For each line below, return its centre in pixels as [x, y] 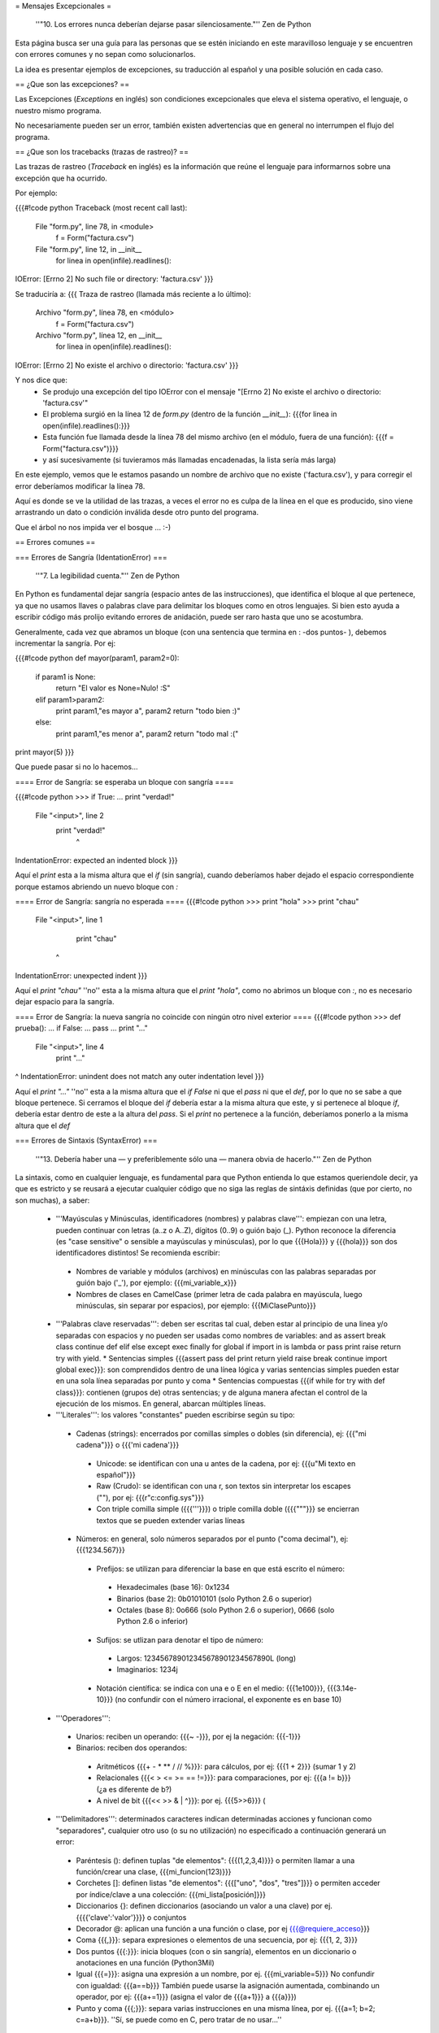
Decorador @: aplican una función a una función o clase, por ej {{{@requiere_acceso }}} [223, 1928]
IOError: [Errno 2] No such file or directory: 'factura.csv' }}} [114, 279]
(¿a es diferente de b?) [134, 1789]
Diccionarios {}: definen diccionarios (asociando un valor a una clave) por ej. [204, 1906]
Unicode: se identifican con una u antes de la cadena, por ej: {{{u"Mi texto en [226, 1463]
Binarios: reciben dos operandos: [131, 1748]
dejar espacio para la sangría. [65, 1002]
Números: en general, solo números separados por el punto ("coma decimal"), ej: [212, 1539]
